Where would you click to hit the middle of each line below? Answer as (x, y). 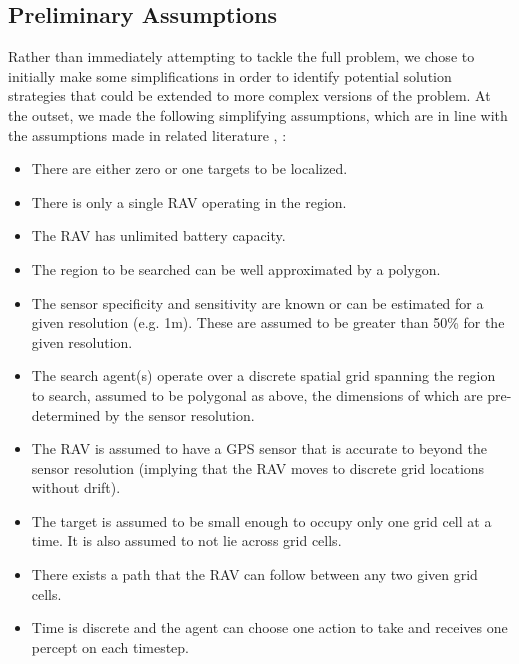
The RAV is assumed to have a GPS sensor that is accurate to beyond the (259, 448)
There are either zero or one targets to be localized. (189, 168)
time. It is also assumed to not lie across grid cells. (186, 540)
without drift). (76, 487)
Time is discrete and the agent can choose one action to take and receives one (269, 627)
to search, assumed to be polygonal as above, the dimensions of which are (257, 394)
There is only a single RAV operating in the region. (189, 201)
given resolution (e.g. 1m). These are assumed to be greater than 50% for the (268, 322)
